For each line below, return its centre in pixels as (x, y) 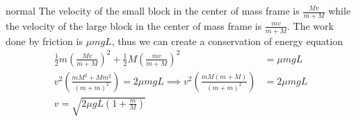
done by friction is (44, 41)
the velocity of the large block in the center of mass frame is (134, 25)
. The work (310, 25)
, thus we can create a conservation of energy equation (227, 41)
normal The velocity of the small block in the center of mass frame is (153, 10)
